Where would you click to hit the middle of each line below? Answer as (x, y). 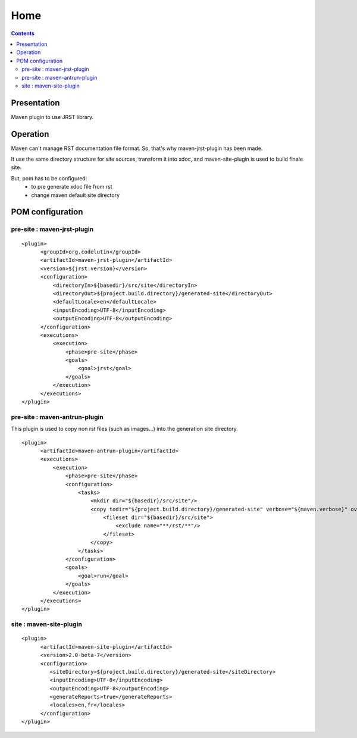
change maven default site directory (76, 195)
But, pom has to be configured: (49, 178)
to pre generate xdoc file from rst (72, 187)
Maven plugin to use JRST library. (52, 117)
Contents (23, 33)
